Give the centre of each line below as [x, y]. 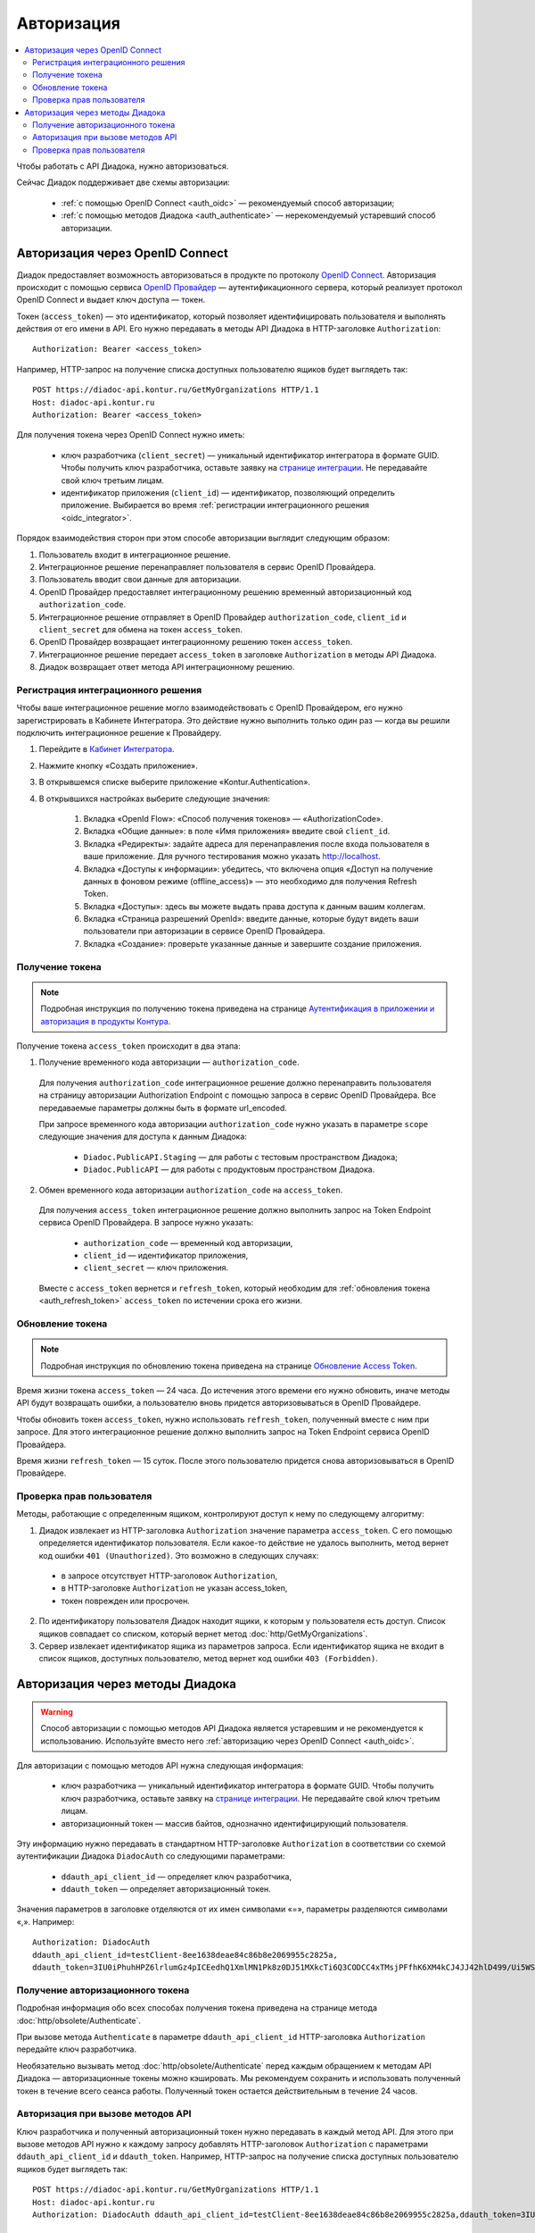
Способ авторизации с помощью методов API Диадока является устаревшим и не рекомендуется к [232, 1728]
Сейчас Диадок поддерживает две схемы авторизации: [123, 182]
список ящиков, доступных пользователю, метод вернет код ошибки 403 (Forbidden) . [208, 1659]
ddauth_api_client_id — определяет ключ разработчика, [177, 1877]
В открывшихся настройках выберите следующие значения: [155, 799]
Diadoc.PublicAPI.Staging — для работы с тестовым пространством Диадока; [241, 1157]
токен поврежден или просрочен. [126, 1601]
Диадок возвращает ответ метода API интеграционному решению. [167, 667]
